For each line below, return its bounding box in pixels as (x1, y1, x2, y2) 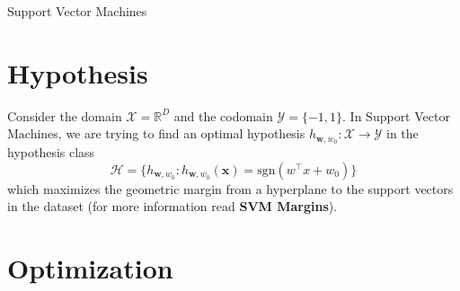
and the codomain (173, 106, 273, 125)
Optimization (7, 250, 173, 287)
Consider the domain (7, 106, 122, 125)
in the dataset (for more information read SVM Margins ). (7, 197, 338, 216)
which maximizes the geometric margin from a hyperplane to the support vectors (7, 179, 454, 198)
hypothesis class (7, 143, 95, 162)
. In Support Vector (342, 106, 450, 125)
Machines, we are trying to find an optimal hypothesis (7, 124, 305, 143)
